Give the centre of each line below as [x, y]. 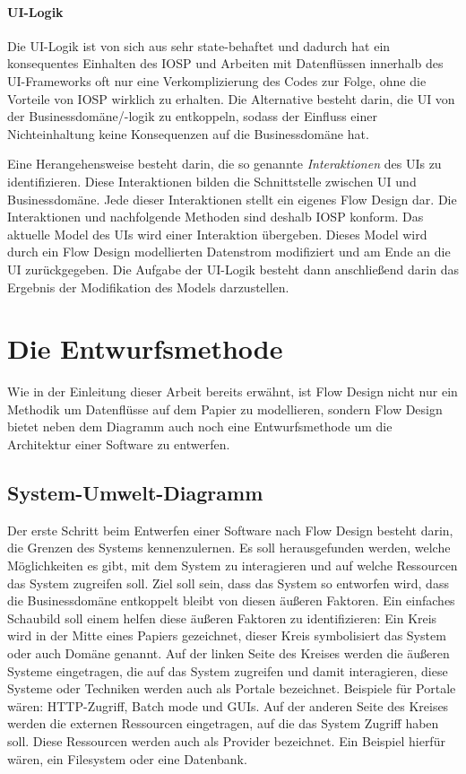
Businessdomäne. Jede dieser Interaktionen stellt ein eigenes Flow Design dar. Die [232, 199]
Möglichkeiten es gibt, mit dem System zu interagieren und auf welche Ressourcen [233, 565]
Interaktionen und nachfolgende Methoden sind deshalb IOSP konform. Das [216, 217]
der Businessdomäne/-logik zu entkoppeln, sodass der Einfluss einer [192, 116]
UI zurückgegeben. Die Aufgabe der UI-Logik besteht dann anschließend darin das [233, 269]
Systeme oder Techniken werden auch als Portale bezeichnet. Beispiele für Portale [232, 688]
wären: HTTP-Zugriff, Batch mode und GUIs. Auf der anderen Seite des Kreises [228, 705]
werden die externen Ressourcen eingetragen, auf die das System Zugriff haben [223, 723]
